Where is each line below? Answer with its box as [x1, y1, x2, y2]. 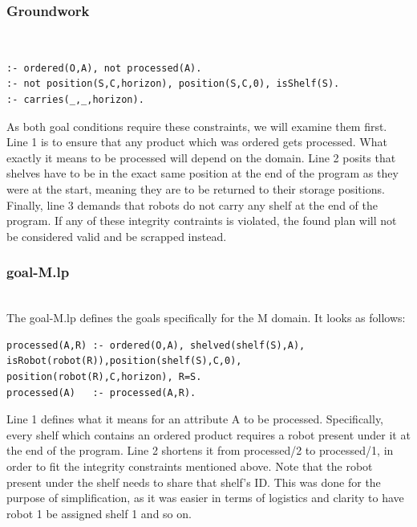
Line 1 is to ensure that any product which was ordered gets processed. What [6, 133, 387, 150]
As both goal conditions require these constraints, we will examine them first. [6, 117, 387, 134]
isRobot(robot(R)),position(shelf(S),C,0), [6, 355, 242, 367]
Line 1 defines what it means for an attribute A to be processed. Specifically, [6, 411, 384, 427]
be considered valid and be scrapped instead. [6, 227, 227, 244]
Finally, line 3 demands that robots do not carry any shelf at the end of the [6, 196, 378, 213]
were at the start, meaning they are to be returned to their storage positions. [6, 180, 385, 197]
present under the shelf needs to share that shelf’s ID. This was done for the [6, 473, 381, 490]
